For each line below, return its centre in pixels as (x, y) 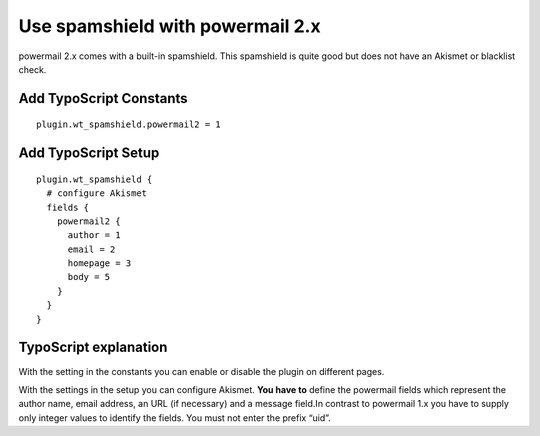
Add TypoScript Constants (103, 98)
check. (32, 69)
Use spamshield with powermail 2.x (169, 26)
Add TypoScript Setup (89, 153)
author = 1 (94, 235)
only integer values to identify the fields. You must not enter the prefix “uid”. (175, 417)
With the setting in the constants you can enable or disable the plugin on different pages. (201, 371)
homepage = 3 (99, 263)
